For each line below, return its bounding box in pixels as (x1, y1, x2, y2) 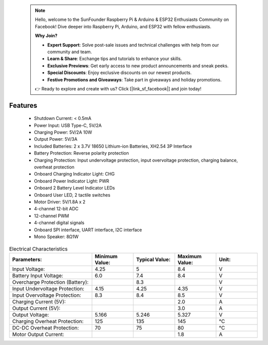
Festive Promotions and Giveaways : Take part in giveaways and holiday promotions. (47, 77, 222, 83)
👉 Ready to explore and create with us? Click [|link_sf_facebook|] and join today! (35, 86, 201, 91)
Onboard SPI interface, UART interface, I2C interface (34, 227, 142, 233)
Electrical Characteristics (9, 245, 68, 252)
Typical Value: (136, 256, 171, 263)
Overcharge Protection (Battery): (12, 278, 89, 285)
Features (9, 101, 37, 109)
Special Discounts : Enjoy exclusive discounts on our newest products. (47, 70, 192, 76)
